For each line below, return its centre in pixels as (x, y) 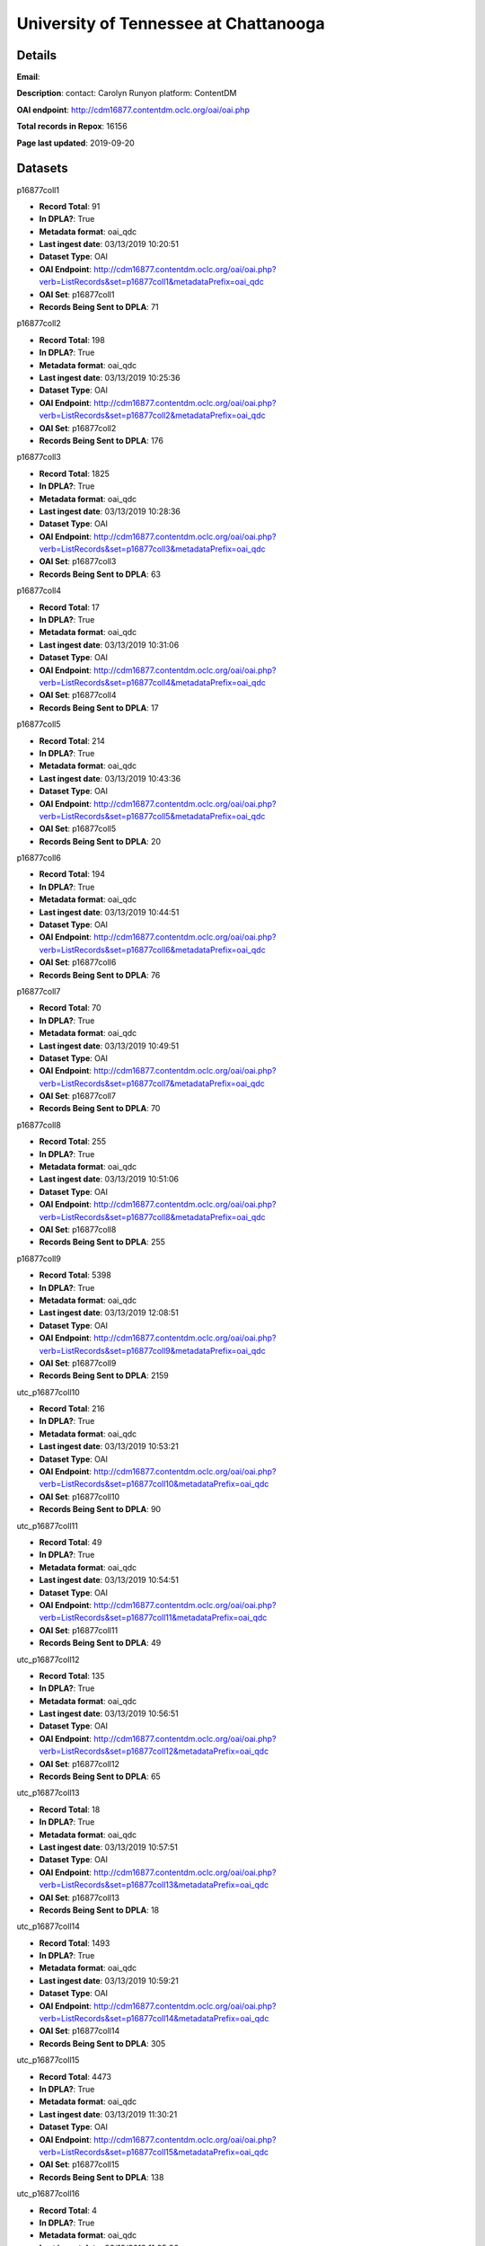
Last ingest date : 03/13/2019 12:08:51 (109, 1313)
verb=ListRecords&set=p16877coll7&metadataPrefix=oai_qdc (152, 1083)
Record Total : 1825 (74, 473)
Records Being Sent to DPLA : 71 (99, 307)
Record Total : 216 (72, 1409)
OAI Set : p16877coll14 (79, 2031)
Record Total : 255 (73, 1142)
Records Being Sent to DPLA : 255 (102, 1242)
